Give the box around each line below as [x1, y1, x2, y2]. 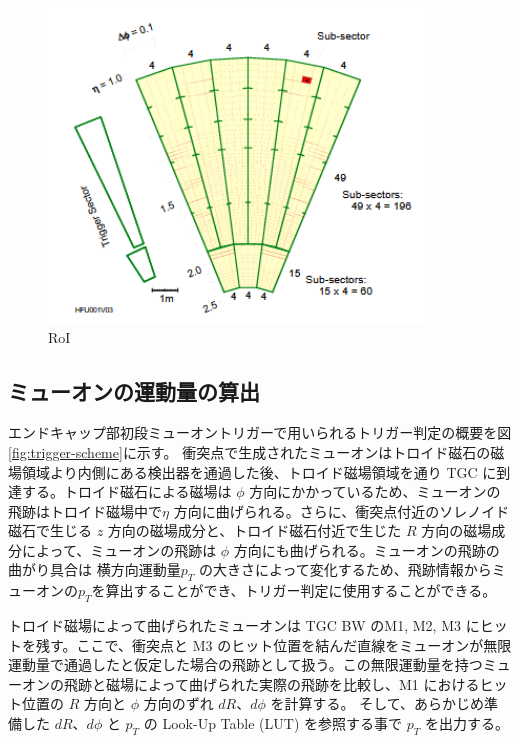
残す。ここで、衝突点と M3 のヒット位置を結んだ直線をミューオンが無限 [35, 634, 512, 655]
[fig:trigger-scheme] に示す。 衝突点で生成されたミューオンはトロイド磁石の [8, 441, 491, 462]
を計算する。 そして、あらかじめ [270, 693, 485, 714]
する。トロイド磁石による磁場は [21, 481, 232, 502]
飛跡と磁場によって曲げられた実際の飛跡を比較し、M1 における [63, 673, 480, 694]
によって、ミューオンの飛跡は [21, 539, 217, 560]
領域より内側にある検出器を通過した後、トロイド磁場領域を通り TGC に [21, 461, 497, 482]
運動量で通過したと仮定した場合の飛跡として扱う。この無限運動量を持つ [8, 654, 483, 675]
